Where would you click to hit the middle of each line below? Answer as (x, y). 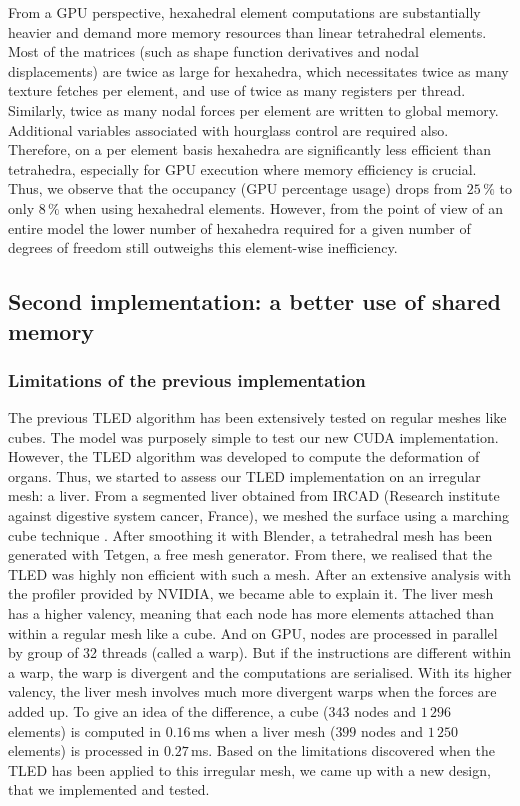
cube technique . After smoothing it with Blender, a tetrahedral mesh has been (250, 534)
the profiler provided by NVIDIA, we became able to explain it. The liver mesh (251, 593)
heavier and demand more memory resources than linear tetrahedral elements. (247, 31)
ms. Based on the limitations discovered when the (343, 750)
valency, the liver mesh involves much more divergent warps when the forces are (252, 691)
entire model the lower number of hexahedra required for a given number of (239, 227)
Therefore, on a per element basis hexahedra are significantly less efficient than (250, 149)
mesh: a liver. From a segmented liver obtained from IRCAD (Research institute (254, 495)
